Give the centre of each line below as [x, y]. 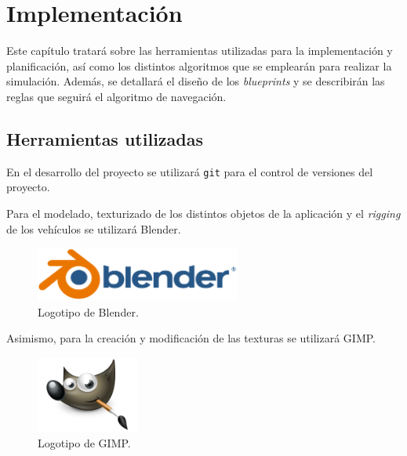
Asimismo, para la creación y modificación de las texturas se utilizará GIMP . [191, 338]
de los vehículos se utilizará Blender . [94, 228]
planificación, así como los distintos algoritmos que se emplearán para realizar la [199, 65]
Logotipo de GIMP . [84, 442]
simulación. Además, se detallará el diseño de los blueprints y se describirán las [196, 81]
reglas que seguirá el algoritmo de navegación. [116, 96]
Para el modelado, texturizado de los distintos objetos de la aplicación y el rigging [203, 213]
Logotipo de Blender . [88, 311]
